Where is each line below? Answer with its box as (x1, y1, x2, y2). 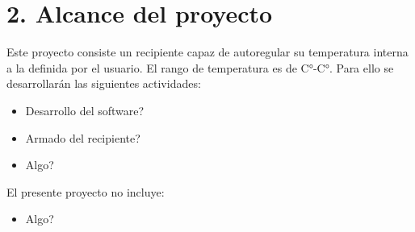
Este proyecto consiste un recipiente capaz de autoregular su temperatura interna (6, 43, 409, 60)
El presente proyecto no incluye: (6, 183, 165, 200)
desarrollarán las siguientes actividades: (6, 75, 201, 92)
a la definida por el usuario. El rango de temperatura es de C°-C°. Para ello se (6, 59, 394, 76)
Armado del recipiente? (25, 129, 140, 146)
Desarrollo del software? (25, 101, 145, 118)
